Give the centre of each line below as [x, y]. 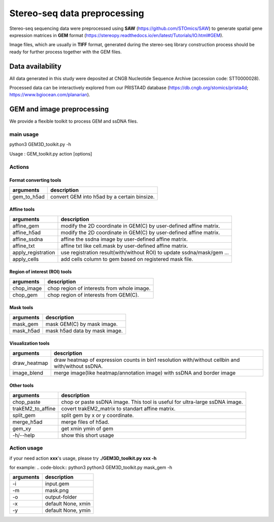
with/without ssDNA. [78, 366]
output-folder [61, 497]
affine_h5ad [27, 232]
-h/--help [24, 435]
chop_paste [26, 402]
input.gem [57, 484]
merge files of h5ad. [85, 422]
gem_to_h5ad [29, 197]
